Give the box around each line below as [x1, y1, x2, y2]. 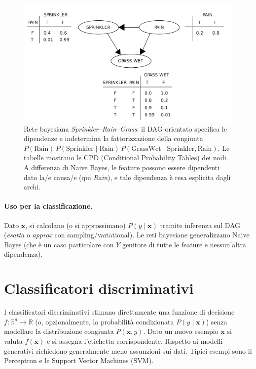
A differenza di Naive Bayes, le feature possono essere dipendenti [24, 162, 219, 173]
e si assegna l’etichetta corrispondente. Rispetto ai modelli [46, 335, 223, 346]
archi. [24, 182, 40, 192]
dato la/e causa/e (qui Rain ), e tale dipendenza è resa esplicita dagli [24, 172, 231, 182]
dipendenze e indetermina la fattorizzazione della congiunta [24, 133, 203, 143]
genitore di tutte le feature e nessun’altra [122, 239, 246, 249]
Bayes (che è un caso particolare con [4, 239, 114, 249]
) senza [206, 316, 227, 326]
